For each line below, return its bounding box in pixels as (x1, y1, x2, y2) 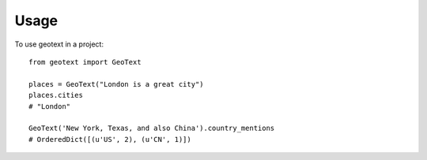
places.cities (28, 91, 83, 100)
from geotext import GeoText (28, 58, 142, 66)
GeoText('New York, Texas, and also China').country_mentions (28, 124, 275, 133)
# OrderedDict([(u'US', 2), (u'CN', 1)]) (28, 135, 191, 143)
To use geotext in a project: (14, 39, 104, 49)
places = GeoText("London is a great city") (28, 80, 205, 88)
